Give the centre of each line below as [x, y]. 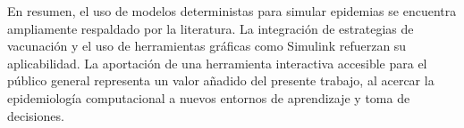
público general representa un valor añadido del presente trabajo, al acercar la [221, 80]
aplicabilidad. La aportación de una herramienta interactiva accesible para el [217, 63]
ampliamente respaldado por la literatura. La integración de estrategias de [211, 28]
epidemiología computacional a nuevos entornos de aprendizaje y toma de [209, 97]
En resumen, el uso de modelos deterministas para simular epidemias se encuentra [232, 11]
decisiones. [36, 115]
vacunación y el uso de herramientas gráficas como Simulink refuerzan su [207, 46]
